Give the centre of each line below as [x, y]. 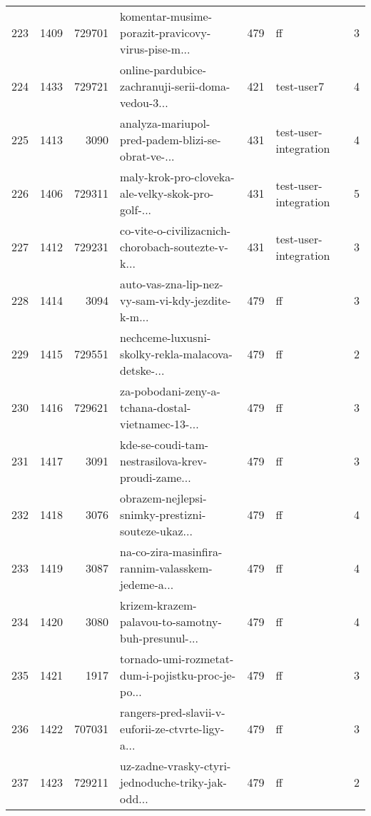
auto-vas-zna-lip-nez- [172, 284]
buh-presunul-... [159, 638]
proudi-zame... [156, 477]
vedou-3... [144, 102]
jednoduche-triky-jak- [173, 782]
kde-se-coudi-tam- [164, 444]
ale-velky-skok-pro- [167, 193]
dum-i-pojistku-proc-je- [178, 675]
